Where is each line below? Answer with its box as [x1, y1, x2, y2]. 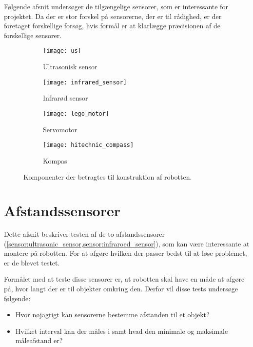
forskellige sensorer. [4, 30, 62, 40]
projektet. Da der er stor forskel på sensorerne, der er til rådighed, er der [4, 11, 222, 21]
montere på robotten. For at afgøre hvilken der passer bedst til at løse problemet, [4, 248, 247, 258]
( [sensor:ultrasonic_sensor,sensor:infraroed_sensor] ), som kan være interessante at [4, 238, 250, 248]
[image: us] [43, 47, 81, 55]
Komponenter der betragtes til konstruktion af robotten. [23, 172, 192, 182]
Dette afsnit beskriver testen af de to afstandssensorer [4, 229, 165, 239]
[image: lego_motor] [43, 110, 110, 117]
